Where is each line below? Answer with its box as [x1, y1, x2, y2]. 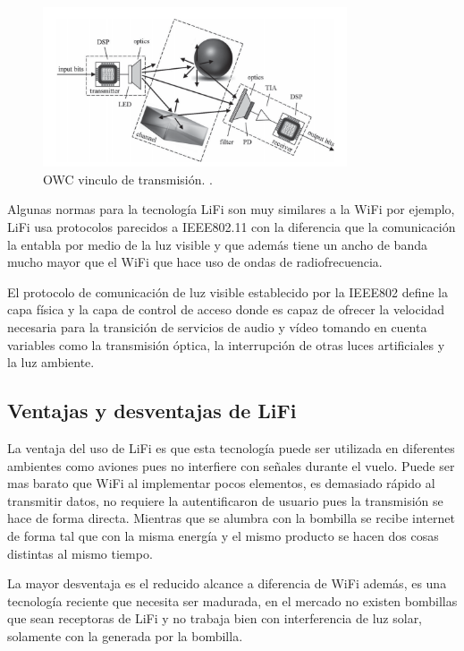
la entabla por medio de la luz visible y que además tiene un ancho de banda [7, 235, 427, 253]
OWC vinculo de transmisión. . [43, 169, 213, 188]
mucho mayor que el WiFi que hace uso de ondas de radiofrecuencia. [7, 253, 383, 271]
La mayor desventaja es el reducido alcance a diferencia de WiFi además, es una [7, 574, 447, 593]
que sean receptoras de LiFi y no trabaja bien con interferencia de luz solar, [7, 609, 423, 628]
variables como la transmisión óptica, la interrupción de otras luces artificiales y [7, 335, 445, 354]
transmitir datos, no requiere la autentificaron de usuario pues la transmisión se [7, 491, 443, 510]
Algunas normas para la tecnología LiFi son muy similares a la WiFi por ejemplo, [7, 200, 455, 218]
